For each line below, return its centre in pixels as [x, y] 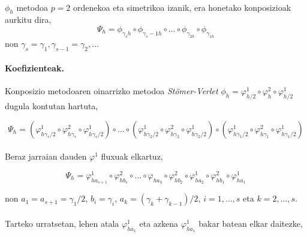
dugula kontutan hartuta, [52, 106]
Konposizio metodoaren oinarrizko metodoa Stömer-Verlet [112, 91]
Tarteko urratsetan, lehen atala [62, 223]
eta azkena [159, 223]
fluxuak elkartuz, [132, 156]
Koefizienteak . [34, 68]
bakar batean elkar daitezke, [251, 223]
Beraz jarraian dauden [46, 156]
